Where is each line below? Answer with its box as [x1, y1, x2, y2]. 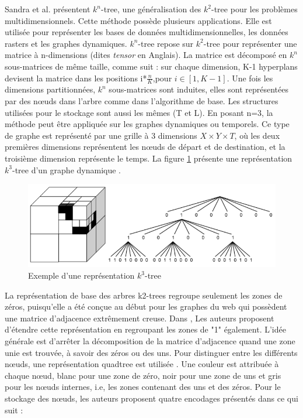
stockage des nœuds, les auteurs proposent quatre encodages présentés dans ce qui [5, 392, 298, 404]
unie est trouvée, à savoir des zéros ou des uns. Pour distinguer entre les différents [5, 346, 298, 358]
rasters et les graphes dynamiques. [5, 37, 127, 49]
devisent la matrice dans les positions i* [5, 71, 147, 84]
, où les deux [234, 129, 280, 141]
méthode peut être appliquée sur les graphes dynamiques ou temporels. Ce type [5, 118, 290, 130]
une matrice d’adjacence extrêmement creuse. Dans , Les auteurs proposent [5, 311, 274, 324]
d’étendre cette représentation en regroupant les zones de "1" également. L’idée [5, 323, 286, 335]
